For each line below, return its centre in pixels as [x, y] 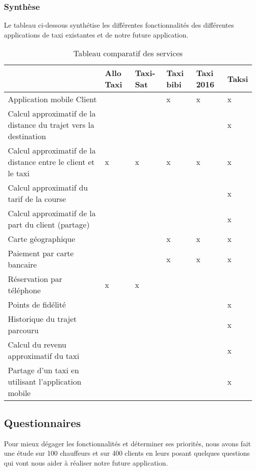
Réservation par [35, 279]
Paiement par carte [41, 253]
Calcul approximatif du [48, 188]
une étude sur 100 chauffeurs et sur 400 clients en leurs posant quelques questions [127, 453]
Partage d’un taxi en [44, 370]
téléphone [24, 290]
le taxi [19, 173]
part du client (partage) [49, 225]
